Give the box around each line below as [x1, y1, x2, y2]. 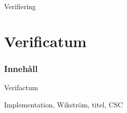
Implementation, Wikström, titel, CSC [4, 99, 123, 109]
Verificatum [4, 30, 87, 51]
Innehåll [4, 62, 38, 74]
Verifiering [4, 1, 36, 11]
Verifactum [4, 82, 38, 93]
